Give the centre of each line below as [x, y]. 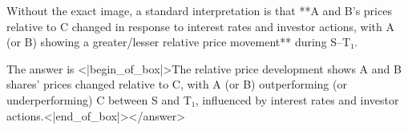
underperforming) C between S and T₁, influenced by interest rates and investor [203, 99]
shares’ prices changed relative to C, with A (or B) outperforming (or [177, 84]
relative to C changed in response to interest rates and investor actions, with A [201, 26]
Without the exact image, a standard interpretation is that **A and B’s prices [199, 10]
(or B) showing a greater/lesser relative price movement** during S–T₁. [182, 42]
